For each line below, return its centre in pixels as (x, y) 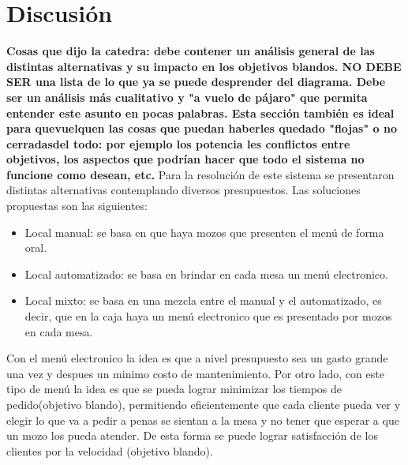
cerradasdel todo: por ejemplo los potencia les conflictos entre (178, 143)
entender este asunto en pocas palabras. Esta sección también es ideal (200, 112)
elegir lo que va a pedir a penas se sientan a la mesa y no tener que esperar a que (203, 420)
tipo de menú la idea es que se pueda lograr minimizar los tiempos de (174, 389)
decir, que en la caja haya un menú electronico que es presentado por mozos (208, 316)
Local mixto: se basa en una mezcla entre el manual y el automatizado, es (203, 300)
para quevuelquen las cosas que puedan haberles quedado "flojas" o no (202, 128)
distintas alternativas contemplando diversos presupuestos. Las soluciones (183, 190)
